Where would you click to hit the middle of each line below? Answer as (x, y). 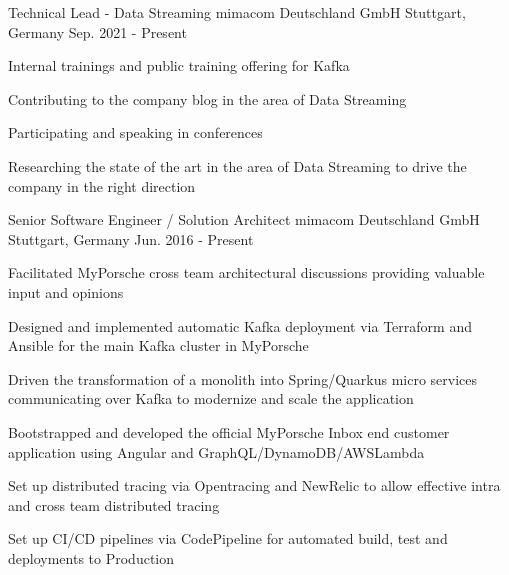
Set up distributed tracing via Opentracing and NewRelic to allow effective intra (254, 485)
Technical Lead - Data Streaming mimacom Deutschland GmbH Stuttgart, (237, 12)
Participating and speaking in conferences (135, 132)
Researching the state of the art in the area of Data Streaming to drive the (237, 165)
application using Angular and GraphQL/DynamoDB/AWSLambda (216, 451)
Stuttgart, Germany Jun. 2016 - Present (131, 238)
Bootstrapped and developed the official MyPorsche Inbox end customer (229, 431)
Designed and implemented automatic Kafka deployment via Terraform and (240, 325)
